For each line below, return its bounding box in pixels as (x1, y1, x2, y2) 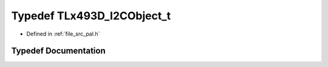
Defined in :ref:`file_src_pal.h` (26, 30, 100, 37)
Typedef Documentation (11, 46, 106, 56)
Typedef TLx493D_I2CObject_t (11, 9, 171, 22)
